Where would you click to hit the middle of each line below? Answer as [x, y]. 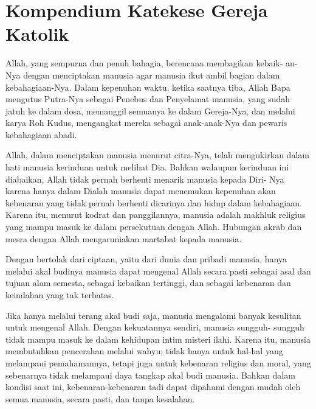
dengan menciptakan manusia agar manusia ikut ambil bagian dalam [152, 75]
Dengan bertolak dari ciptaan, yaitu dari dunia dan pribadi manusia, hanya [146, 259]
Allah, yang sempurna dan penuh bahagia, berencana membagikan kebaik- [144, 63]
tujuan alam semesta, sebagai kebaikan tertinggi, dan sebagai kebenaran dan [148, 283]
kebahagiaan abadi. [41, 134]
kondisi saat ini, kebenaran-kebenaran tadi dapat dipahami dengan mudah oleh [153, 387]
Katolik [37, 34]
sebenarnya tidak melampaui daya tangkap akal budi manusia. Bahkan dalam [150, 375]
